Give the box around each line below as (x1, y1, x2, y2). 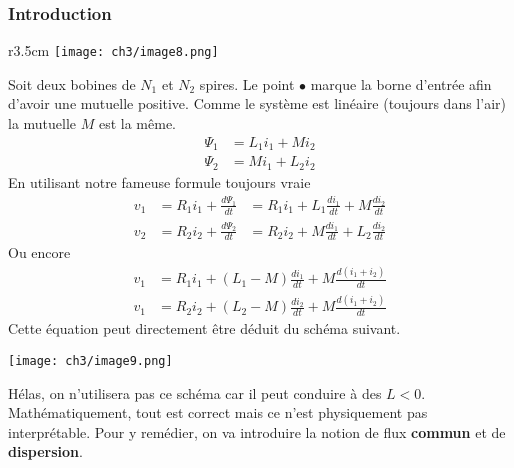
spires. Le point (199, 73, 295, 94)
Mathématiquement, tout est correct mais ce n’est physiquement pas (8, 402, 428, 423)
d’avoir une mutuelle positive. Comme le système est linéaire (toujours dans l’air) (8, 93, 506, 114)
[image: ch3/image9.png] (8, 353, 173, 368)
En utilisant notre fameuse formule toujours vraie (8, 171, 311, 192)
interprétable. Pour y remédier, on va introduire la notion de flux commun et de (8, 421, 506, 442)
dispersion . (8, 441, 83, 462)
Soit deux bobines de (8, 73, 136, 94)
